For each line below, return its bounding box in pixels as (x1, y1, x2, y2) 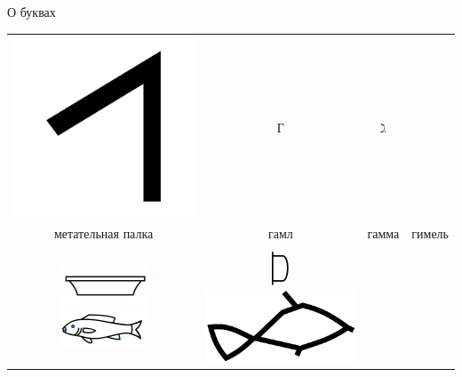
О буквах (7, 3, 56, 20)
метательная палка (53, 224, 154, 243)
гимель (411, 224, 449, 243)
